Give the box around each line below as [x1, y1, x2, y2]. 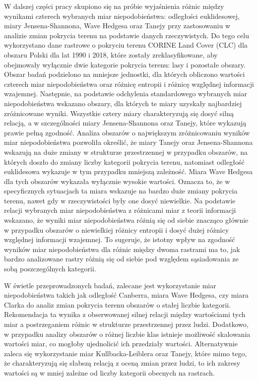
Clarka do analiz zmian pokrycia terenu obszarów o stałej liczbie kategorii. [4, 299, 231, 310]
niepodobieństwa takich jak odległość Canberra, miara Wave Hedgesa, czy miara [4, 290, 249, 300]
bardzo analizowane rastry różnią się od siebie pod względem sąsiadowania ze [4, 254, 239, 264]
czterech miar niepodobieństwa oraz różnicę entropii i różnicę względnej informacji [4, 78, 254, 89]
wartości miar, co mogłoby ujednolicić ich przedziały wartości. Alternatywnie [4, 338, 238, 349]
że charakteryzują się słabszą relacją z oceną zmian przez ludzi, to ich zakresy [4, 358, 241, 368]
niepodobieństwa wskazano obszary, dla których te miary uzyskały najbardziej [4, 98, 242, 108]
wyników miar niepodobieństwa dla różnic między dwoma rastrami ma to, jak [4, 244, 240, 254]
